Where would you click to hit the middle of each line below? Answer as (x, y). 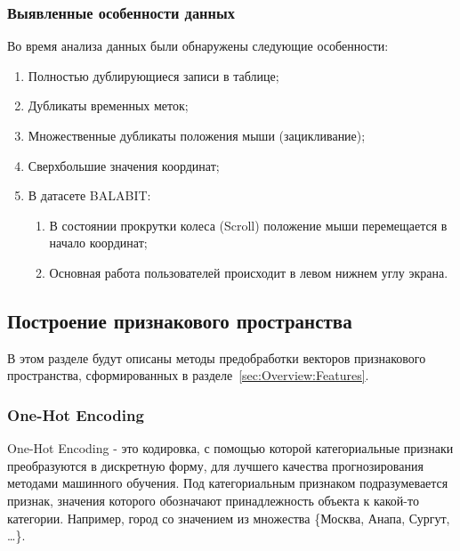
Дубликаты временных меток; (108, 105)
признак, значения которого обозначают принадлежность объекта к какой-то (213, 500)
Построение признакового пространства (180, 320)
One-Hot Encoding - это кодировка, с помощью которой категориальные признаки (230, 448)
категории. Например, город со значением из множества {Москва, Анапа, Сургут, (229, 518)
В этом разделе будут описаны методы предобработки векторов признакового (217, 357)
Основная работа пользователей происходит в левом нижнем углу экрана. (249, 272)
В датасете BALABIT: (89, 195)
